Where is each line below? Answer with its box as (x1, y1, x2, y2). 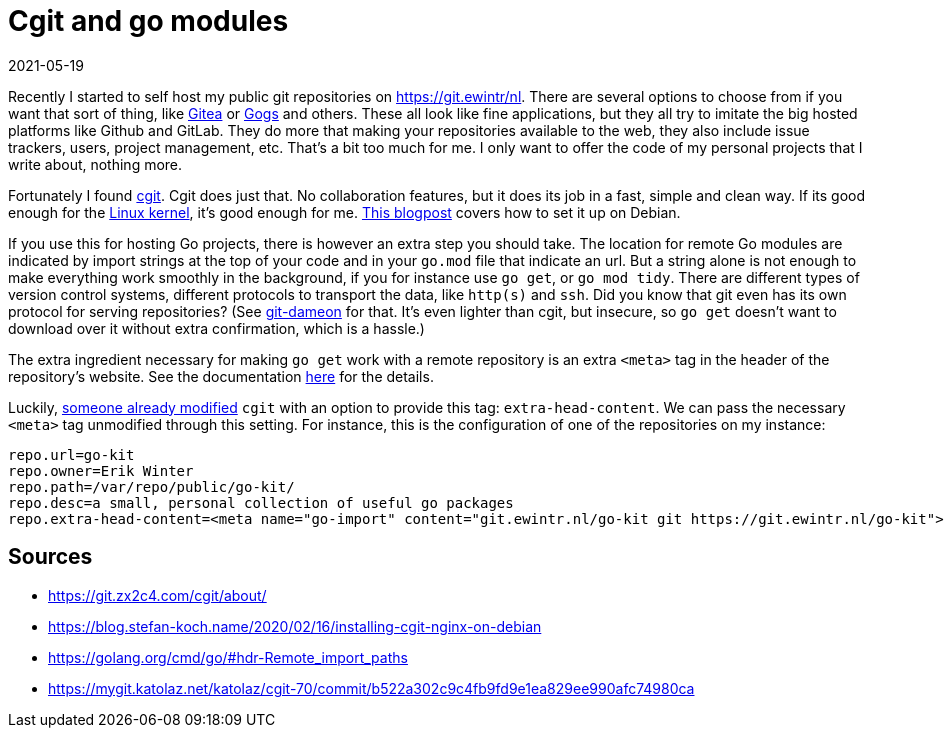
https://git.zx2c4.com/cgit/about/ (48, 586, 267, 604)
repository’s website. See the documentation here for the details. (8, 367, 434, 385)
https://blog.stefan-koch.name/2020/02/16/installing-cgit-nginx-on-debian (48, 617, 542, 635)
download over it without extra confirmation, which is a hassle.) (8, 319, 425, 337)
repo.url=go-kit (8, 446, 135, 463)
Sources (8, 544, 93, 570)
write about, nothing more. (8, 155, 183, 173)
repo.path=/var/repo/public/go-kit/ (8, 478, 295, 495)
